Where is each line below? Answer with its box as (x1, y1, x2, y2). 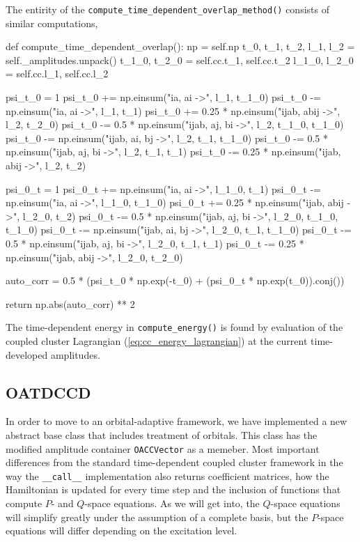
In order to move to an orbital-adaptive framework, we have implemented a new (6, 414, 347, 428)
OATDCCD (6, 381, 91, 403)
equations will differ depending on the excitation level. (6, 523, 237, 538)
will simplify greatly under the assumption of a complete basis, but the (6, 509, 308, 524)
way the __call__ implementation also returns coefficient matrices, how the (6, 468, 329, 483)
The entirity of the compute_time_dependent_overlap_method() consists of (6, 2, 329, 16)
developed (6, 347, 48, 362)
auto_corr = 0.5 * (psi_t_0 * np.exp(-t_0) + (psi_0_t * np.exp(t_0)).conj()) (6, 273, 345, 288)
